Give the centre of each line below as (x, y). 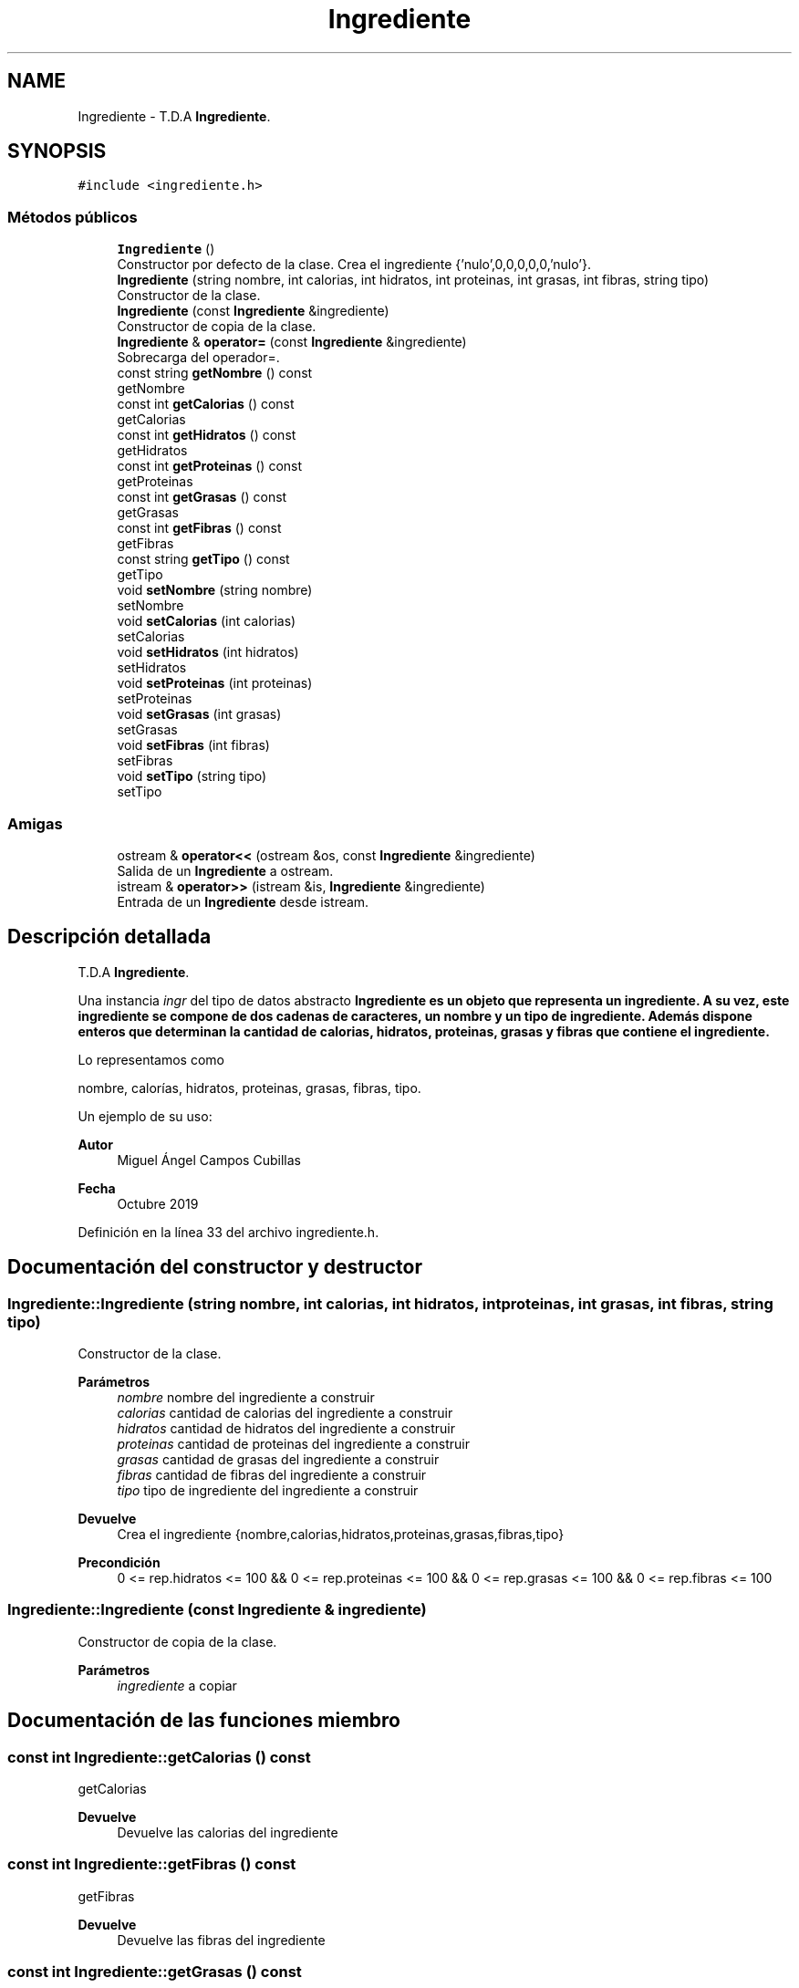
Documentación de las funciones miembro (204, 1721)
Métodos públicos (73, 217)
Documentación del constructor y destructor (215, 1267)
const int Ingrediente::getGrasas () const (155, 1972)
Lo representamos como (151, 1059)
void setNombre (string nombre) (215, 590)
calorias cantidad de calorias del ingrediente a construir (285, 1413)
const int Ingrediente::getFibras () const (152, 1864)
